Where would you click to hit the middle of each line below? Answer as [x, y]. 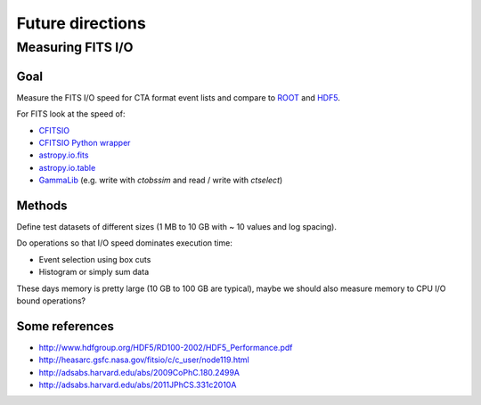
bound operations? [51, 300]
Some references [65, 326]
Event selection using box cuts [95, 259]
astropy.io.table [67, 167]
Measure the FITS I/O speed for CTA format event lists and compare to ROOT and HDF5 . [178, 97]
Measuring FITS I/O [75, 47]
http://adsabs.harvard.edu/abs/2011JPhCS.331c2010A [138, 385]
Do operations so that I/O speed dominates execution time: [125, 243]
